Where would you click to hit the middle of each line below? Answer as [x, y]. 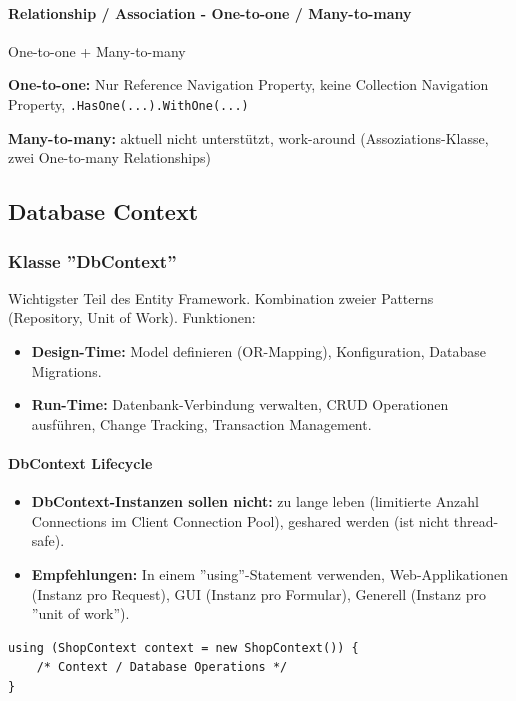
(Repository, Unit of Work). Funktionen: [132, 317]
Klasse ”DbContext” [92, 260]
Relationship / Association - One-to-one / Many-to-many [210, 12]
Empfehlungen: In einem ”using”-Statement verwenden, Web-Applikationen [269, 573]
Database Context [103, 211]
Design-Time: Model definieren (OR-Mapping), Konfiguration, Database [258, 351]
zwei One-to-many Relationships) [109, 157]
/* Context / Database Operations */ [162, 667]
